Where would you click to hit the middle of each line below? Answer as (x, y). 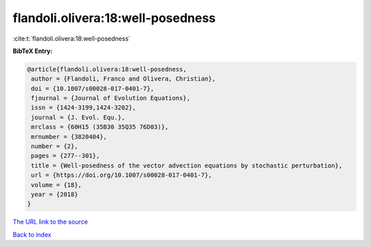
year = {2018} (55, 194)
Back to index (32, 235)
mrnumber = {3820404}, (69, 137)
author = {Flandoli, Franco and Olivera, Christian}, (123, 79)
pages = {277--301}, (66, 156)
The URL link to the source (50, 222)
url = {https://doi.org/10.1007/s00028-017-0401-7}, (122, 175)
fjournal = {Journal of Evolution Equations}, (111, 98)
